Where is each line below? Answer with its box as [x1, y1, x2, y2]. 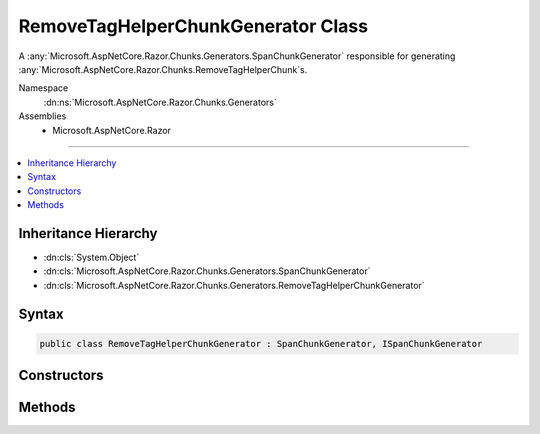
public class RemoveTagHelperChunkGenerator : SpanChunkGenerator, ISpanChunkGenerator [39, 338, 483, 349]
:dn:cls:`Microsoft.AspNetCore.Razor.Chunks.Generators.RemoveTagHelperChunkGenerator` [43, 279, 425, 291]
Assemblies [18, 110, 67, 122]
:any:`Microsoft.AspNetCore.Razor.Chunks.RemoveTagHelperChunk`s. [18, 63, 308, 75]
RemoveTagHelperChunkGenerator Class [18, 15, 369, 37]
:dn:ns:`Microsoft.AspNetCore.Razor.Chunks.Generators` [43, 96, 277, 108]
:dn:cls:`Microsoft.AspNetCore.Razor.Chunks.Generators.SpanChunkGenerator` [43, 265, 371, 277]
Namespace [18, 82, 69, 94]
